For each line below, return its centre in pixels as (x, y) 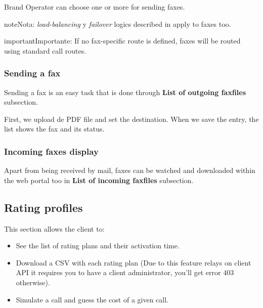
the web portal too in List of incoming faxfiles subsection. (99, 180)
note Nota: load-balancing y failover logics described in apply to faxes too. (118, 24)
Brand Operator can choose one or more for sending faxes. (95, 7)
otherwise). (33, 282)
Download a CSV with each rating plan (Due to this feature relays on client (134, 262)
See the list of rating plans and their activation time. (98, 246)
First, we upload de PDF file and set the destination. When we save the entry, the (131, 119)
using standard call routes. (45, 50)
